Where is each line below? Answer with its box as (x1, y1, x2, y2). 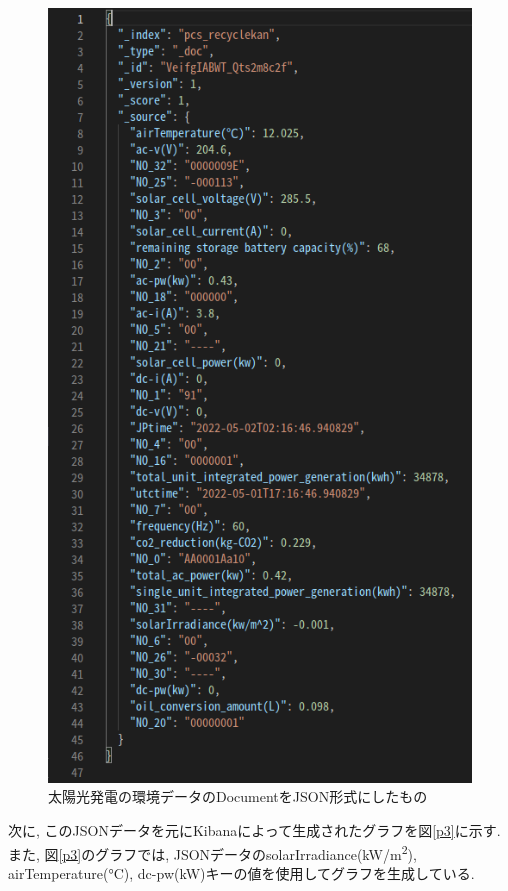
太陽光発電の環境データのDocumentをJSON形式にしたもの (48, 786, 428, 807)
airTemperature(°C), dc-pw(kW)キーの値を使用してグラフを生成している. (8, 862, 475, 883)
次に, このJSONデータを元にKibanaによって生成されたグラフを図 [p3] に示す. (8, 819, 501, 840)
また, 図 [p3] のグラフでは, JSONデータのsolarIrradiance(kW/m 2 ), (8, 840, 417, 864)
